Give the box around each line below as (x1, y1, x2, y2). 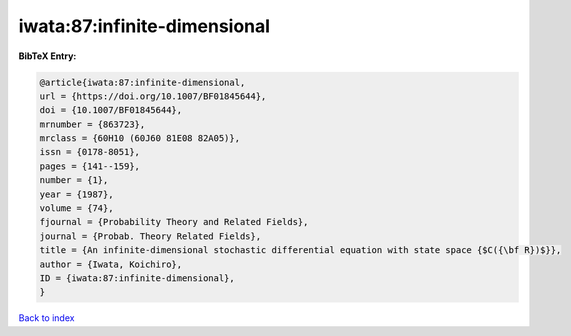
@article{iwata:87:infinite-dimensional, (39, 76, 246, 88)
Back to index (18, 312, 75, 324)
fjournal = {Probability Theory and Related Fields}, (39, 216, 309, 228)
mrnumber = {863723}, (39, 118, 146, 130)
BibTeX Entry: (18, 50, 77, 62)
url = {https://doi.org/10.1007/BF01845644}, (39, 90, 267, 102)
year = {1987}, (39, 188, 114, 200)
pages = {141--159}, (39, 160, 140, 172)
